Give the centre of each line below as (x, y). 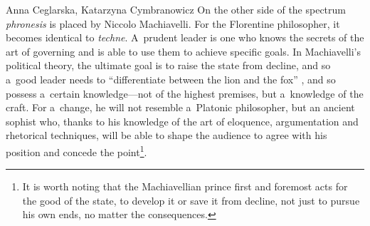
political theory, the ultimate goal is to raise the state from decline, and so (168, 65)
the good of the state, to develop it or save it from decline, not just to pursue (191, 200)
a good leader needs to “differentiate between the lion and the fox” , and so (171, 79)
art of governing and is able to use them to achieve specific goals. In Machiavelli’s (183, 51)
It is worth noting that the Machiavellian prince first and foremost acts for (185, 186)
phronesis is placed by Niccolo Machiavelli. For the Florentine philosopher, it (173, 23)
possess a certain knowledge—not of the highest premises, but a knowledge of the (185, 93)
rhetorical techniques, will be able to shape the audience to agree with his (166, 135)
